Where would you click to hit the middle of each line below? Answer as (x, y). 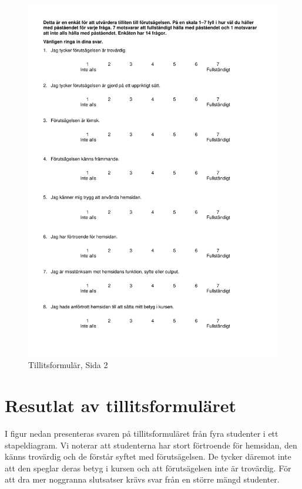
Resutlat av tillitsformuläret (120, 405)
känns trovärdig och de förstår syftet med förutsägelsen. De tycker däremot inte (148, 456)
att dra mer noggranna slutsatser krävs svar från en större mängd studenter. (142, 479)
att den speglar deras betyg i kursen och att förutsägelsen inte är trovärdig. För (148, 468)
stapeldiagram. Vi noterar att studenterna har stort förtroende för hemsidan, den (151, 445)
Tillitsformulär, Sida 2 (68, 365)
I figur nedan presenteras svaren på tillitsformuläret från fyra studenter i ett (142, 433)
